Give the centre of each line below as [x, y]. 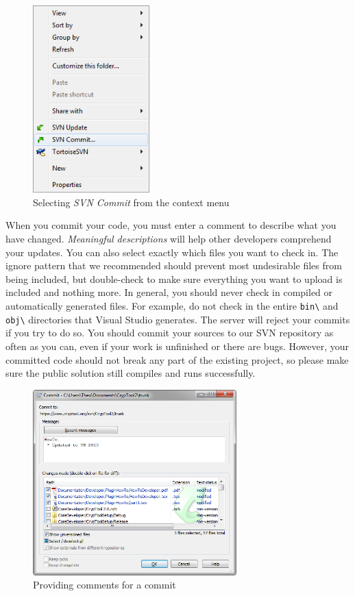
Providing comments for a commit [105, 585]
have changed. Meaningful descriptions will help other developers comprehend [169, 239]
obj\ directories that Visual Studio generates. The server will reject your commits [178, 319]
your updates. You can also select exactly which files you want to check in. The [172, 252]
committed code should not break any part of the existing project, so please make [177, 359]
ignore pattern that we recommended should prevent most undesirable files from [174, 265]
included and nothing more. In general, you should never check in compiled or [169, 292]
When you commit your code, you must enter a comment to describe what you [171, 225]
